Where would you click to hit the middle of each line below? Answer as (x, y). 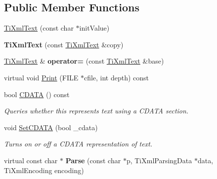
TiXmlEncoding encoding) (44, 170)
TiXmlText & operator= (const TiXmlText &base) (84, 61)
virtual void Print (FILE (41, 77)
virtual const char (31, 160)
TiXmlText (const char (39, 28)
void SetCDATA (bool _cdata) (51, 127)
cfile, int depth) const (116, 77)
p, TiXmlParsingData (159, 160)
